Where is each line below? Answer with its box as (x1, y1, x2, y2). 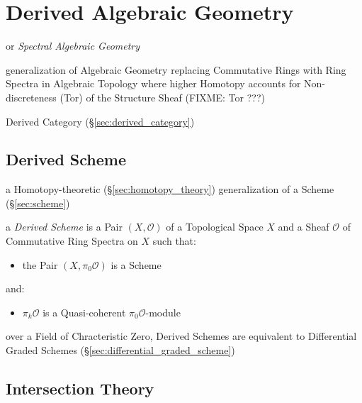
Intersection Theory (6, 377, 154, 399)
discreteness (6, 89, 57, 104)
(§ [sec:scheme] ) (6, 195, 70, 210)
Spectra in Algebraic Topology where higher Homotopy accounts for (6, 76, 301, 91)
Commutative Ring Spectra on (6, 233, 138, 248)
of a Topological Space (166, 219, 264, 234)
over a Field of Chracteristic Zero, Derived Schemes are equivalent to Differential (6, 329, 357, 343)
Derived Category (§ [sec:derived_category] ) (6, 114, 195, 128)
